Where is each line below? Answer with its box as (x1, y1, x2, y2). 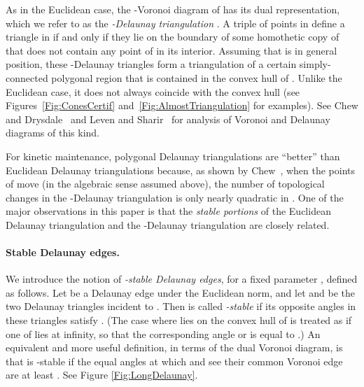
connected (6, 70, 48, 85)
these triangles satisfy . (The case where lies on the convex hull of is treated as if (6, 313, 352, 328)
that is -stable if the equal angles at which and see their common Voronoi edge (6, 353, 343, 368)
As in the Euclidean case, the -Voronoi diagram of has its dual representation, (6, 2, 340, 16)
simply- (299, 57, 331, 71)
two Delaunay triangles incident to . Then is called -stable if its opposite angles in (6, 299, 356, 314)
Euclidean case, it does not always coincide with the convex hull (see (6, 84, 300, 99)
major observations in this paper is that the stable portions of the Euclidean (6, 204, 331, 218)
